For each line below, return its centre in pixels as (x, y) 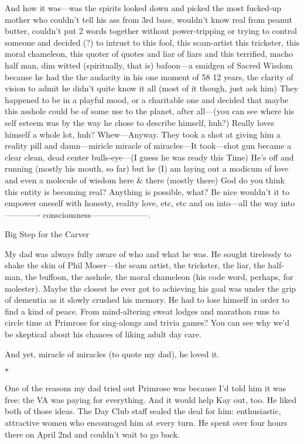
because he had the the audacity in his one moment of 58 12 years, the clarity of (149, 76)
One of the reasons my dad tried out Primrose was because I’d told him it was (146, 388)
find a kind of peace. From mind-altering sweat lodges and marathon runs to (142, 311)
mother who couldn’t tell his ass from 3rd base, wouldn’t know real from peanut (148, 19)
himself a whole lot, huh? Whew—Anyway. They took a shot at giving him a (143, 134)
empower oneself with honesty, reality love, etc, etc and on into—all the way (141, 203)
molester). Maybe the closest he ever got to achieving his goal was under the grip (151, 288)
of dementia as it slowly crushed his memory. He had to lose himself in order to (147, 300)
